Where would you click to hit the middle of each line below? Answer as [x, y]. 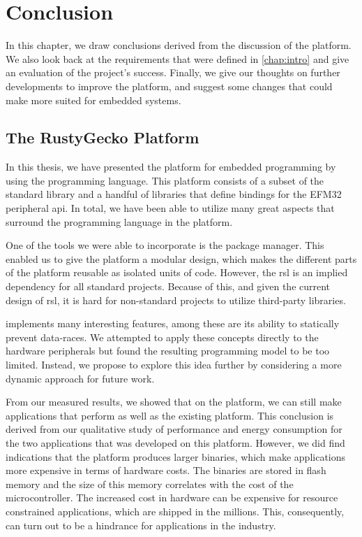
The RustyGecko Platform [103, 137]
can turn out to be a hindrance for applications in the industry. [141, 525]
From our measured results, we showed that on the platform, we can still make [174, 402]
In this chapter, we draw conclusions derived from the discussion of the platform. [179, 45]
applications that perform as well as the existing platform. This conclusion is [170, 415]
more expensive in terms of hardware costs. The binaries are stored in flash [166, 470]
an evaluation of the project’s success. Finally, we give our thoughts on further [173, 72]
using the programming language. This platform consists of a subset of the [165, 180]
